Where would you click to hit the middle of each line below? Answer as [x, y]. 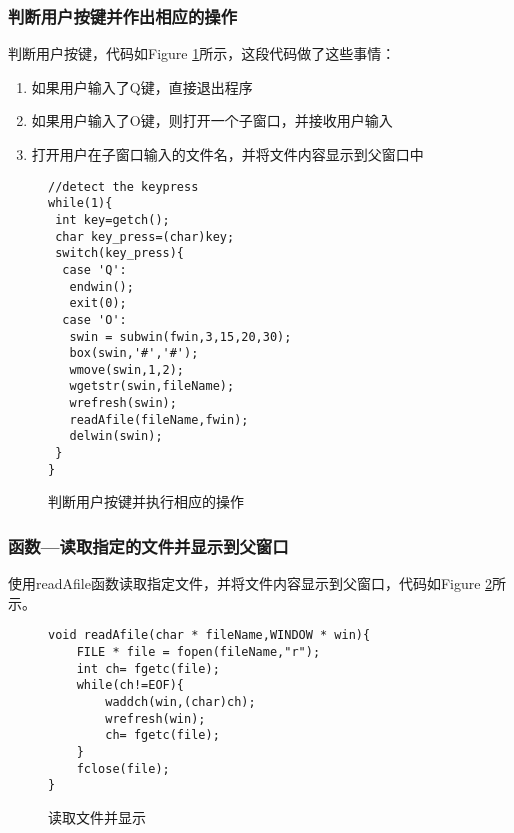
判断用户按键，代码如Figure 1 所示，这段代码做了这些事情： [202, 53]
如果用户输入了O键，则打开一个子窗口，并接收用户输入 [212, 120]
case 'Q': [94, 269]
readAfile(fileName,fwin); [159, 419]
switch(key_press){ [120, 253]
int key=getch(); [112, 219]
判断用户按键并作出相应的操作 [123, 15]
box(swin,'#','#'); [134, 353]
